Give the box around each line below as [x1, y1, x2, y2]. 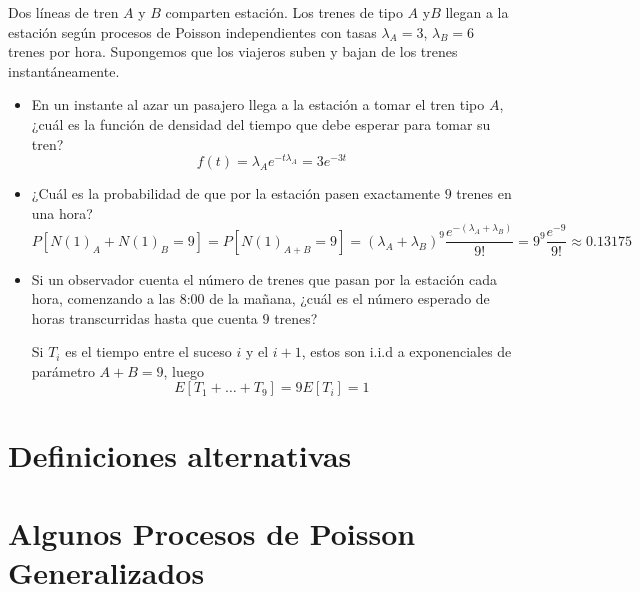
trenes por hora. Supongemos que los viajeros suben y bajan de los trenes [8, 41, 458, 62]
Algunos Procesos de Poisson [8, 513, 416, 554]
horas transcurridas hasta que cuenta [31, 307, 258, 328]
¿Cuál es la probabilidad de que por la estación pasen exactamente [31, 183, 441, 204]
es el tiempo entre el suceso [65, 341, 232, 362]
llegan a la [445, 2, 509, 22]
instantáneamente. [8, 60, 120, 81]
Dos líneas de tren [8, 2, 119, 22]
